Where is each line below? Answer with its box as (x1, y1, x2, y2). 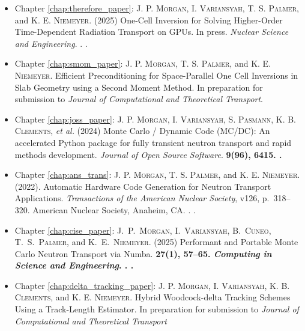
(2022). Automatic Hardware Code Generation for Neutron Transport (14, 180, 271, 192)
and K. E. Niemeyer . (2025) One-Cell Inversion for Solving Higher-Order (14, 13, 283, 26)
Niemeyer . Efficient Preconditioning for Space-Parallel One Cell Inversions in (14, 68, 298, 81)
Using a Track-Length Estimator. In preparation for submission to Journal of (14, 303, 299, 315)
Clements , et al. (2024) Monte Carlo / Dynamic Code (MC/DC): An (14, 124, 270, 137)
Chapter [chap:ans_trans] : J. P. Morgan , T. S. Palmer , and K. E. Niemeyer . (14, 168, 300, 181)
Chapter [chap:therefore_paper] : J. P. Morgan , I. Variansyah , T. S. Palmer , (14, 2, 299, 14)
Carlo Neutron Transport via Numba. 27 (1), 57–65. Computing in (14, 247, 272, 260)
